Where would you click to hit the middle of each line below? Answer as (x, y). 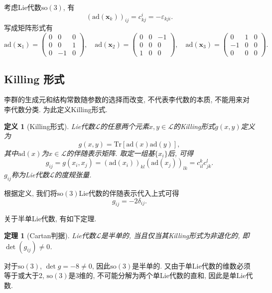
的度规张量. (73, 175)
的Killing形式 (194, 126)
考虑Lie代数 (23, 7)
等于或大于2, (24, 275)
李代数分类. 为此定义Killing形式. (56, 109)
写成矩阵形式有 (28, 28)
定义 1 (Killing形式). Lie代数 (50, 126)
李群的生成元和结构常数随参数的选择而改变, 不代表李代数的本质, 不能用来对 (127, 99)
